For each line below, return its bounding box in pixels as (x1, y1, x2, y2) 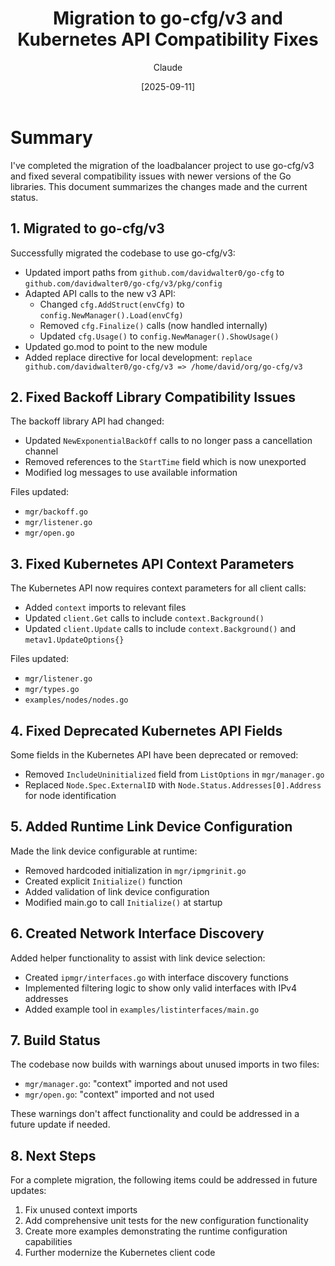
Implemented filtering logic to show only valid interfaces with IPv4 (24, 982, 298, 994)
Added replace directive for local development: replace (24, 351, 253, 363)
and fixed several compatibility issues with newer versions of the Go (10, 170, 292, 182)
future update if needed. (10, 1118, 111, 1131)
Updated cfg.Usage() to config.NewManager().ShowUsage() (39, 330, 280, 342)
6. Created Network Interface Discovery (10, 925, 265, 942)
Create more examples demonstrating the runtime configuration (24, 1225, 288, 1237)
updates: (10, 1185, 47, 1197)
